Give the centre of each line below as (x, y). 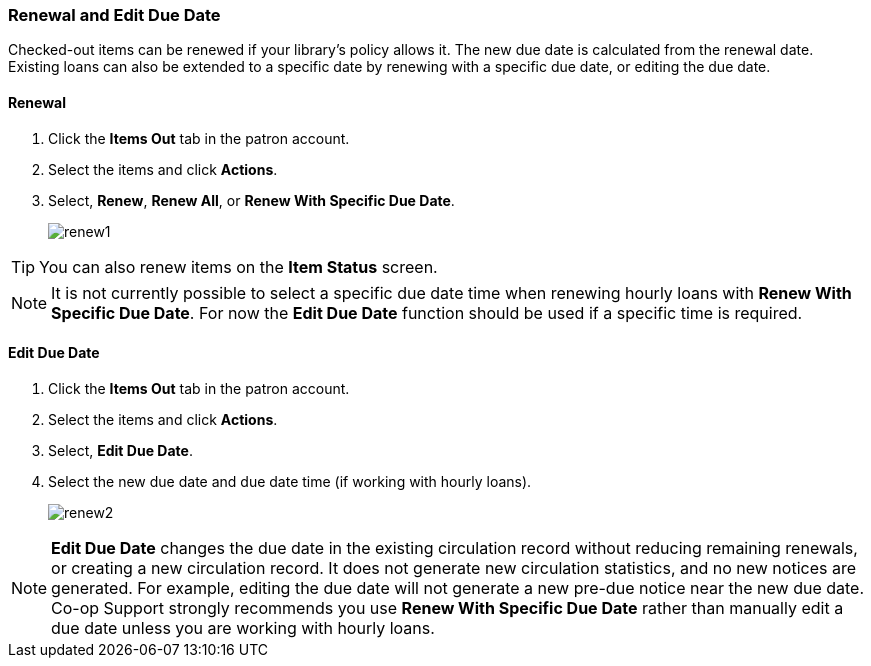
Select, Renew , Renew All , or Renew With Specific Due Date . (251, 200)
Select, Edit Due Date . (120, 450)
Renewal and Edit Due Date (114, 15)
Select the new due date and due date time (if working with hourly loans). (290, 481)
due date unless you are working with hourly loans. (243, 627)
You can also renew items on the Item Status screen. (238, 266)
